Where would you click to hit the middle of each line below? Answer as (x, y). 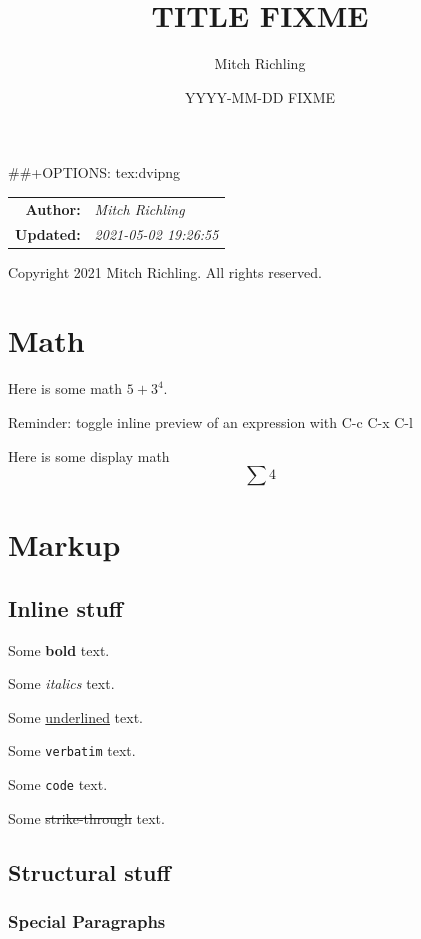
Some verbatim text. (72, 750)
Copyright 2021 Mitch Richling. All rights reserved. (165, 271)
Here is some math (65, 388)
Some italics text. (61, 683)
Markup (64, 544)
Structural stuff (89, 871)
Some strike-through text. (86, 817)
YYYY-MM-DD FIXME (260, 96)
